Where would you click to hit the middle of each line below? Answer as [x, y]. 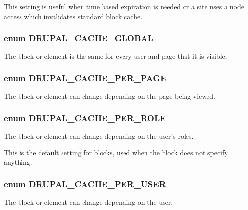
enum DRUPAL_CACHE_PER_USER [85, 183]
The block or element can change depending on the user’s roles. [99, 136]
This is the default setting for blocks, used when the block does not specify [116, 152]
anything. [18, 162]
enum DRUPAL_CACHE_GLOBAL [79, 38]
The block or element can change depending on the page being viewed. [110, 96]
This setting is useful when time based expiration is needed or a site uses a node [124, 6]
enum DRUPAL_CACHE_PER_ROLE [85, 117]
